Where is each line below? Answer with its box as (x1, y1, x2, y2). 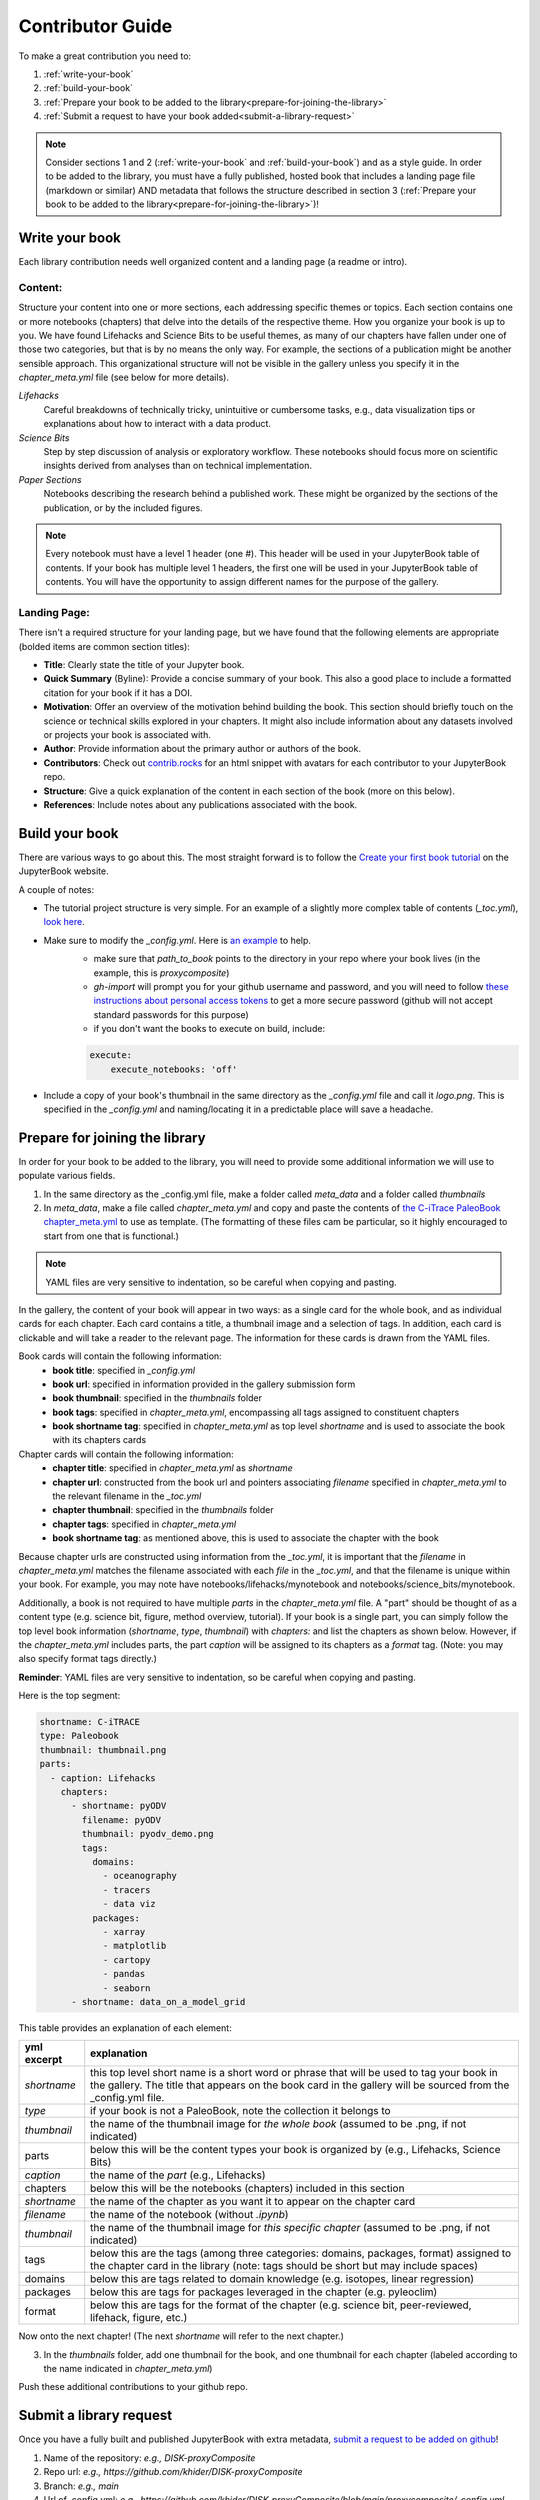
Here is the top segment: (18, 1690, 121, 1702)
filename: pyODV (81, 1814, 162, 1825)
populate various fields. (18, 1170, 116, 1182)
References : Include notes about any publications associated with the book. (43, 798, 358, 810)
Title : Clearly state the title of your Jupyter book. (43, 659, 245, 671)
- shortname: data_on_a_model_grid (71, 1996, 246, 2007)
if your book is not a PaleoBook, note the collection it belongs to (90, 2104, 391, 2118)
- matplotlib (102, 1940, 167, 1952)
